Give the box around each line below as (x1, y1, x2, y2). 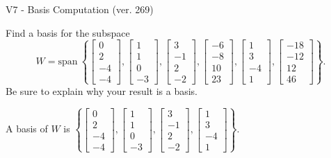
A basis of (6, 121, 48, 136)
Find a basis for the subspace (6, 25, 130, 39)
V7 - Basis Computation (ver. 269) (6, 2, 154, 16)
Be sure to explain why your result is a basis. (6, 83, 198, 98)
